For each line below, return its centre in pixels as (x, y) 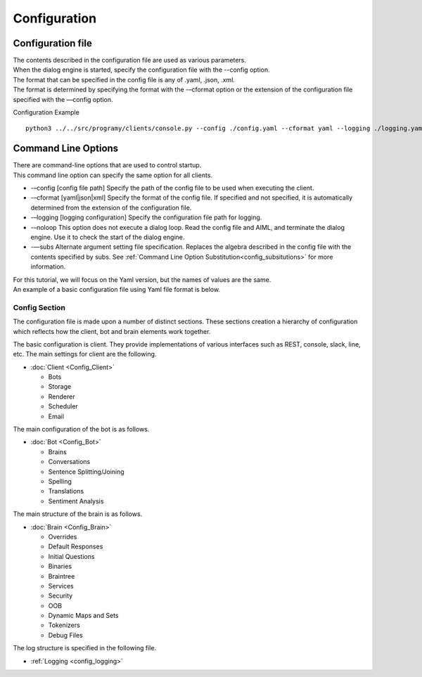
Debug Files (66, 635)
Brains (57, 452)
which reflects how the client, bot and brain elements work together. (112, 331)
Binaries (60, 567)
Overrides (63, 536)
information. (48, 266)
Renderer (62, 396)
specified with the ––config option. (63, 99)
